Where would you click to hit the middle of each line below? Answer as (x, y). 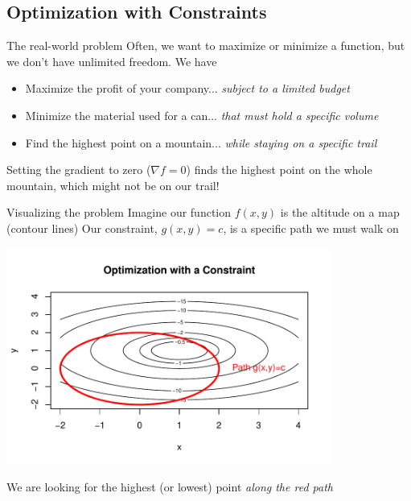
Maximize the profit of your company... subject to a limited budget (187, 88)
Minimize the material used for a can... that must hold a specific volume (202, 115)
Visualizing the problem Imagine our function (119, 212)
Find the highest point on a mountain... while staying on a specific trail (201, 142)
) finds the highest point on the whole (279, 170)
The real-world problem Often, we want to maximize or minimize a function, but (206, 46)
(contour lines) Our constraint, (82, 228)
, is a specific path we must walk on (311, 228)
